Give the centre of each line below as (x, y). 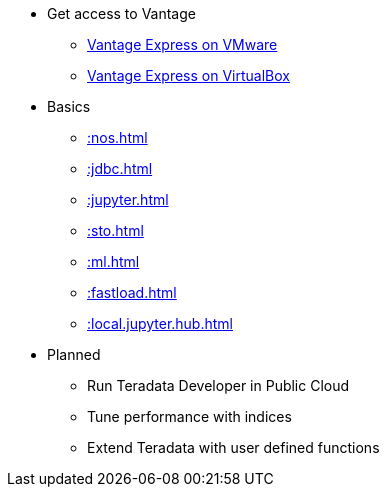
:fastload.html (132, 292)
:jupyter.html (128, 199)
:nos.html (117, 137)
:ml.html (113, 261)
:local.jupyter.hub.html (160, 323)
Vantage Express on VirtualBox (188, 75)
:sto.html (115, 230)
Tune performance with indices (189, 416)
